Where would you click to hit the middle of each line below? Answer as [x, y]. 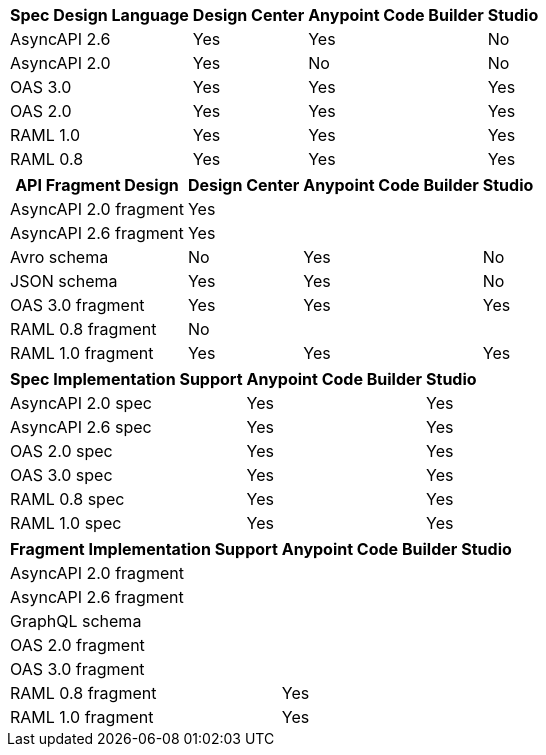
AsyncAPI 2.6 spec [81, 427]
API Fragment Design [97, 185]
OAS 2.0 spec [61, 451]
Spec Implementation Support [126, 379]
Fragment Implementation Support [144, 549]
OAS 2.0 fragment [77, 645]
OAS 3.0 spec [61, 475]
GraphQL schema [76, 621]
